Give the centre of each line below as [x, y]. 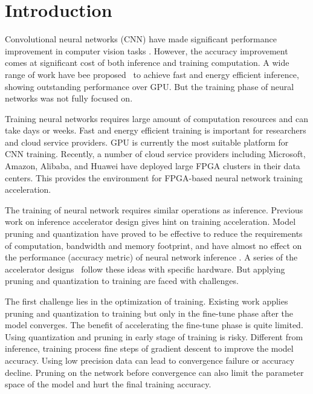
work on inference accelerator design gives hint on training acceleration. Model [150, 221]
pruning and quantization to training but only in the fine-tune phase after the [149, 313]
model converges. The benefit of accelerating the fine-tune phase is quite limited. [154, 325]
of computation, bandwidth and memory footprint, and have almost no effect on [153, 245]
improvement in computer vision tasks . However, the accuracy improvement [147, 50]
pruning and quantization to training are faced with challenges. [122, 281]
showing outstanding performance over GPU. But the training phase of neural [150, 86]
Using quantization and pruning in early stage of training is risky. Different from [154, 336]
